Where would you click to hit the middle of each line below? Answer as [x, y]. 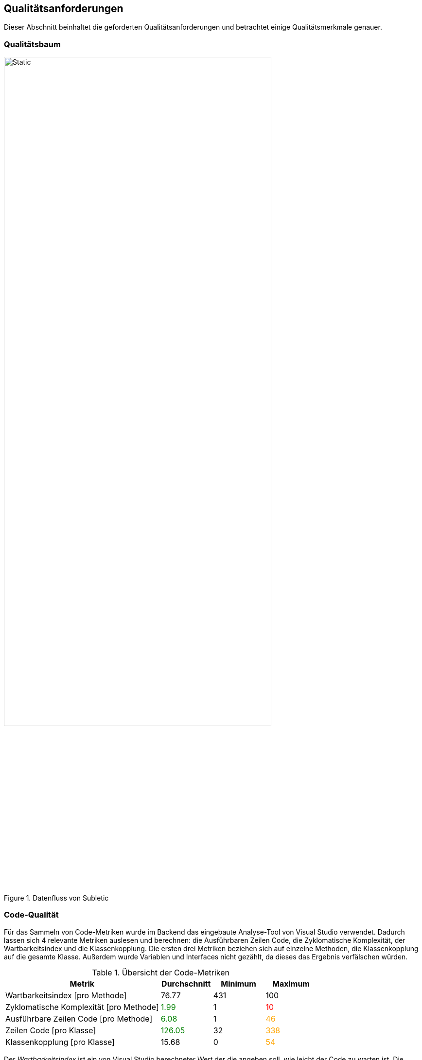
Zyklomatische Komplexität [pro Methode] [82, 1007]
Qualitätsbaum [32, 44]
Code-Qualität [31, 915]
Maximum [291, 983]
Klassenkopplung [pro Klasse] [60, 1042]
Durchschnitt [186, 983]
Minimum [238, 983]
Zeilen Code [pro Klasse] [51, 1030]
